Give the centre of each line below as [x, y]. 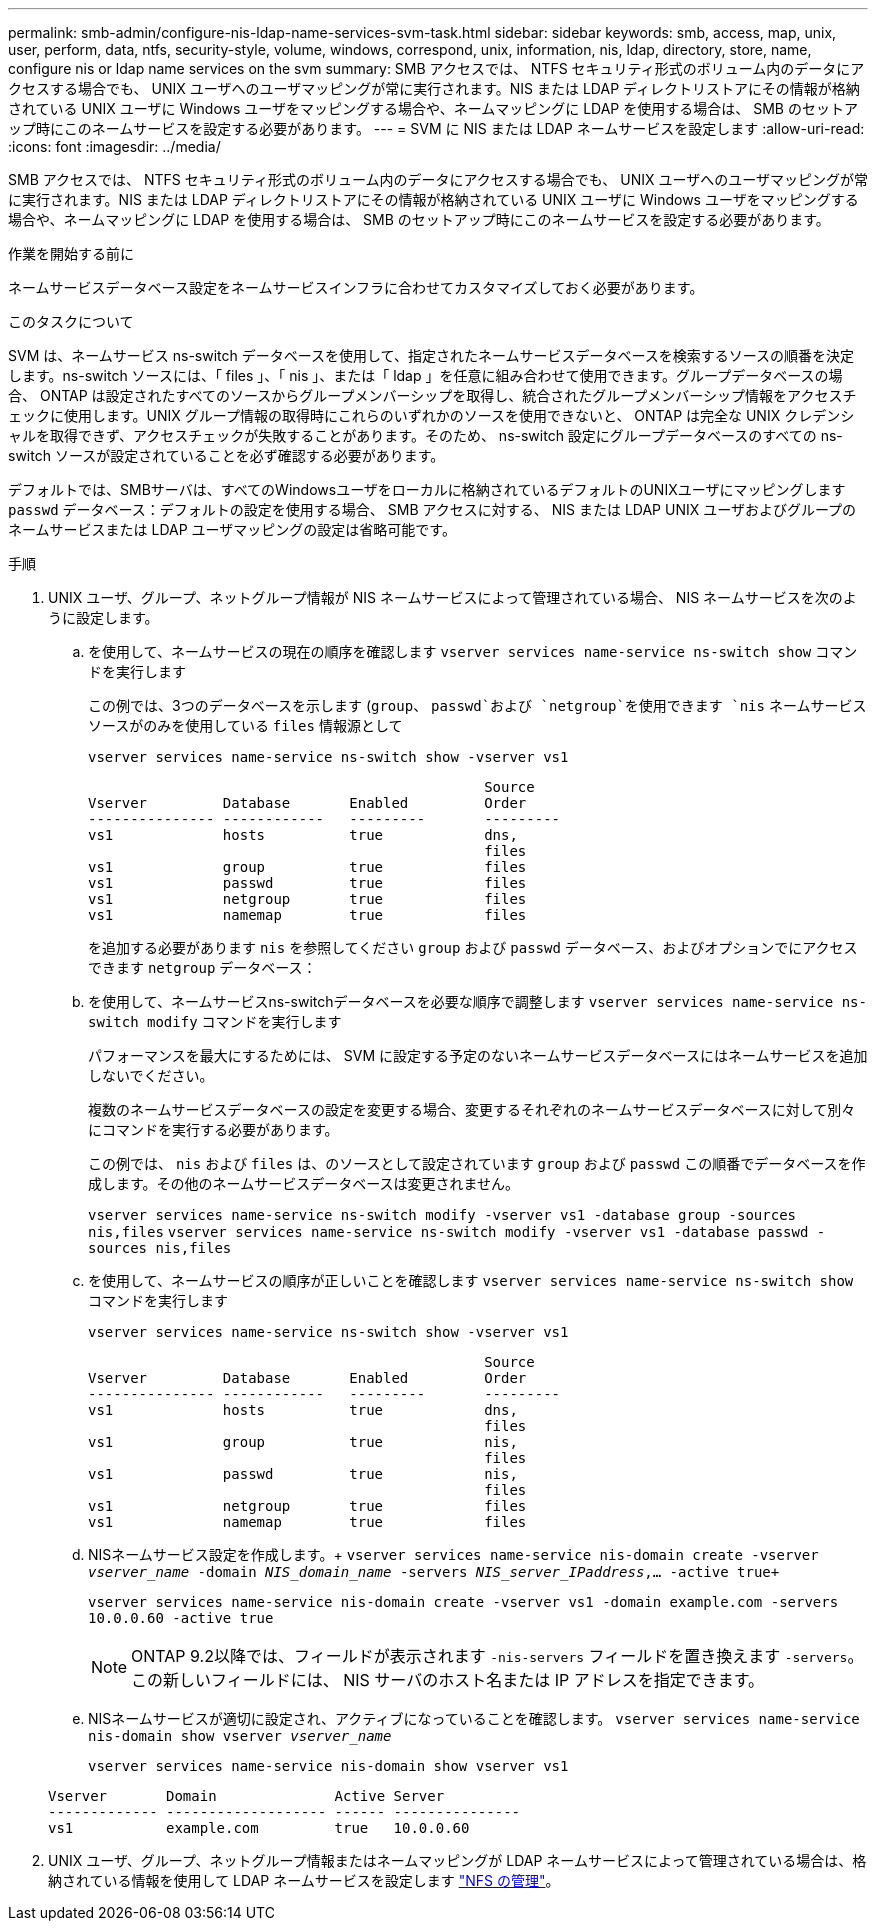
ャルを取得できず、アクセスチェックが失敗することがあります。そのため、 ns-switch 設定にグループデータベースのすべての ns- [425, 435]
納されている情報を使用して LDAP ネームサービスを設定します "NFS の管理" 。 [304, 1880]
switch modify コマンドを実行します [215, 1021]
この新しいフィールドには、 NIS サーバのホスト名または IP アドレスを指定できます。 [448, 1680]
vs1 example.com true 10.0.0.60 [259, 1828]
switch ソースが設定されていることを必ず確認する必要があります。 [226, 455]
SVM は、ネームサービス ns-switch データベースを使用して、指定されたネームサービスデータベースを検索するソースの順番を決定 [431, 355]
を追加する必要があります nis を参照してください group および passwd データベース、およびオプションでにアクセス [473, 947]
